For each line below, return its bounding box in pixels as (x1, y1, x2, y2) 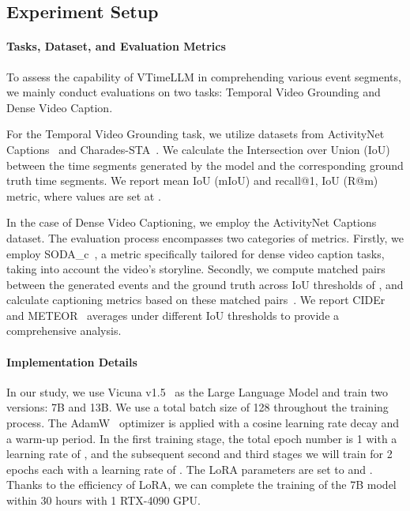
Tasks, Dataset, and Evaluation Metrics (6, 38, 226, 54)
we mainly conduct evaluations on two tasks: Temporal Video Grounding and (6, 84, 381, 100)
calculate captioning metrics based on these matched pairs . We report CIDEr (6, 291, 386, 308)
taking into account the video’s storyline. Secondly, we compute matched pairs (6, 261, 386, 277)
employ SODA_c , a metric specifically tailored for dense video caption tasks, (6, 245, 385, 261)
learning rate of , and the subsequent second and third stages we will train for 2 (6, 445, 393, 462)
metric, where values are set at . (6, 187, 161, 204)
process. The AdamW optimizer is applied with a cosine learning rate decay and (6, 415, 400, 431)
